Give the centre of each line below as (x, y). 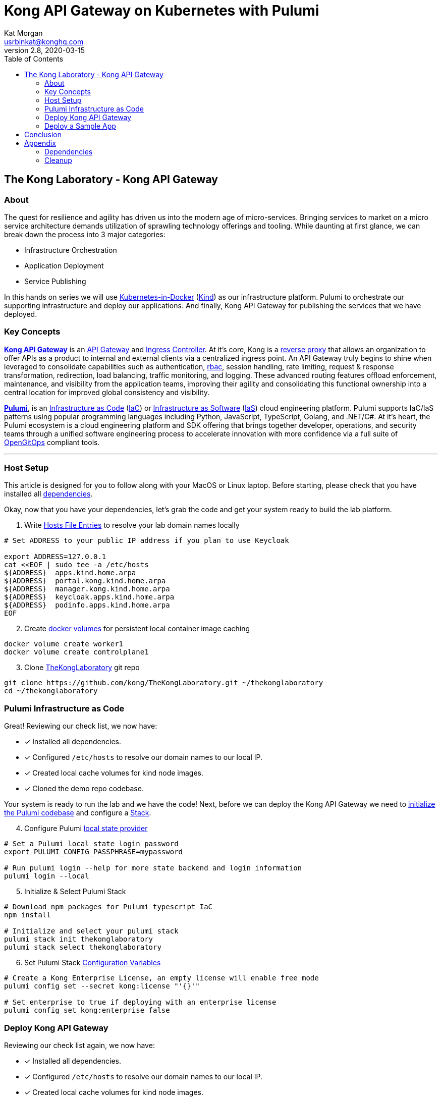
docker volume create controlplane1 (76, 652)
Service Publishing (55, 281)
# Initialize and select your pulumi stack (91, 931)
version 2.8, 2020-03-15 (45, 50)
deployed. (21, 314)
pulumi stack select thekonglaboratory (83, 947)
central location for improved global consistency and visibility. (107, 392)
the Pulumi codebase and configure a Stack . (78, 813)
